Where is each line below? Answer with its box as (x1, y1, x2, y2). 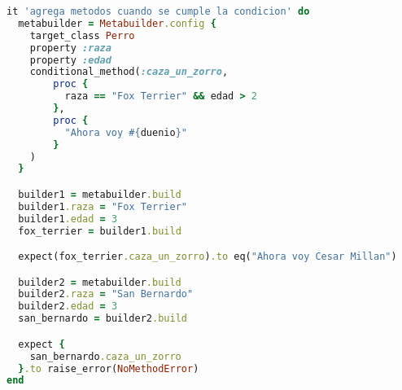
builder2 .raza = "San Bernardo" (18, 288, 194, 300)
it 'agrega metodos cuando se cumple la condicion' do (7, 6, 310, 17)
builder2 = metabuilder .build (18, 276, 181, 288)
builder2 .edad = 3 (18, 300, 118, 313)
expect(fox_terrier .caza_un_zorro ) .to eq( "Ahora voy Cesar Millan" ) (18, 251, 397, 263)
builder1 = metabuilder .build (18, 188, 181, 200)
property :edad (29, 54, 111, 66)
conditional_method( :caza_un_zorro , (29, 66, 229, 78)
